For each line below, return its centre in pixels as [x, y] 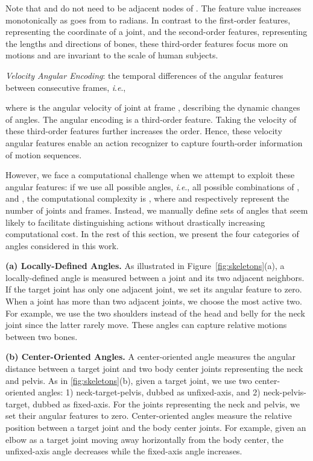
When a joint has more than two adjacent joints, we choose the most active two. [154, 301]
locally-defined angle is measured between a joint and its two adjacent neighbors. [155, 277]
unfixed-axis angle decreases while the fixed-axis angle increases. [124, 451]
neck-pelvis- [285, 392]
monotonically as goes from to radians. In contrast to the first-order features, [148, 20]
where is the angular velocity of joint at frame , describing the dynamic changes [153, 107]
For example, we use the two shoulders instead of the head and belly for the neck [155, 313]
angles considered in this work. [62, 245]
